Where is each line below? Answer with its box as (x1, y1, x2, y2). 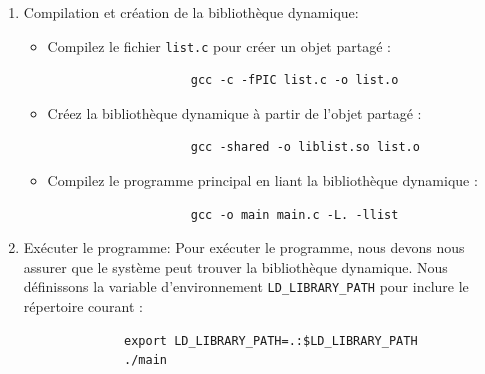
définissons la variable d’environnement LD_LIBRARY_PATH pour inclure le (23, 276, 469, 297)
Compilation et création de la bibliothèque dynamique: (23, 2, 359, 22)
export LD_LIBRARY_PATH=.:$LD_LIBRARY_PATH (124, 333, 418, 348)
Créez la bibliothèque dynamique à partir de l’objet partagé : (47, 102, 422, 123)
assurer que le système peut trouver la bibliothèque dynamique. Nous (23, 256, 448, 277)
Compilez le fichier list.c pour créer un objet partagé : (47, 35, 391, 56)
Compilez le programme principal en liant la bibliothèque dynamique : (47, 170, 478, 191)
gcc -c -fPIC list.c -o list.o (190, 73, 399, 88)
